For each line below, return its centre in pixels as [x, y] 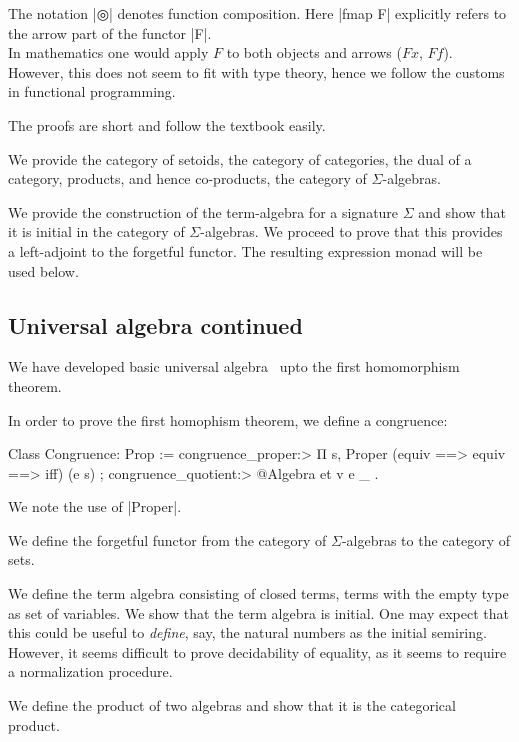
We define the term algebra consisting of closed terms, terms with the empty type [258, 593]
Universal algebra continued [155, 324]
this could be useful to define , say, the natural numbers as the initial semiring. [247, 632]
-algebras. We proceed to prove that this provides [351, 231]
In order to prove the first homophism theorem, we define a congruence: [228, 419]
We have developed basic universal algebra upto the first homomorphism [234, 366]
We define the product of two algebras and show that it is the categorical [232, 705]
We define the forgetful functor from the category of [167, 539]
